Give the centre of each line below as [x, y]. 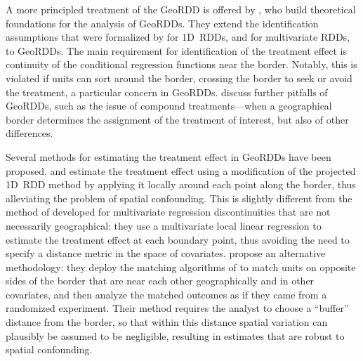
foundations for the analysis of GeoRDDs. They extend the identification [162, 23]
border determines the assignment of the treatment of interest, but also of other [177, 119]
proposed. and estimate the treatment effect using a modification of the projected [181, 170]
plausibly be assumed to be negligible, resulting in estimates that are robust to [175, 335]
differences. [29, 133]
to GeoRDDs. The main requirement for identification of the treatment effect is [176, 50]
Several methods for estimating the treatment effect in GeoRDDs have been [169, 156]
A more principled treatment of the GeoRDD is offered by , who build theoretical [181, 9]
